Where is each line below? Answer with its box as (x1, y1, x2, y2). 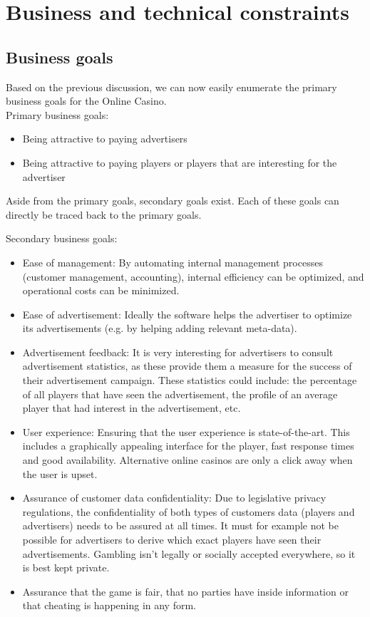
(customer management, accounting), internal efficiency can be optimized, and (22, 269, 364, 284)
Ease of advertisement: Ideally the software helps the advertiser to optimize (22, 306, 352, 321)
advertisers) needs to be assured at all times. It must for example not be (22, 518, 339, 533)
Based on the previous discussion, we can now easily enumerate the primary (6, 79, 337, 94)
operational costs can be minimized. (22, 283, 180, 298)
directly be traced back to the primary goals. (6, 207, 202, 222)
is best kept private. (22, 560, 110, 575)
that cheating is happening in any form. (22, 598, 197, 613)
